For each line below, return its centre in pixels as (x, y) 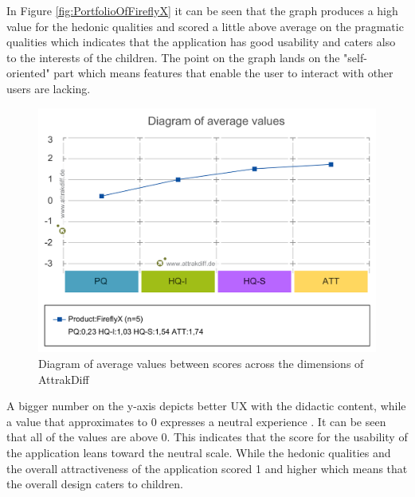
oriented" (28, 73)
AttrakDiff (64, 379)
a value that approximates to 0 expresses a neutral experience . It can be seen (196, 421)
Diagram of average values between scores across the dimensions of (201, 363)
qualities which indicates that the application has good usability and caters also (201, 42)
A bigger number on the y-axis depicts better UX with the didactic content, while (206, 406)
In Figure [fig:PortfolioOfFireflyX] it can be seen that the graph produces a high (202, 10)
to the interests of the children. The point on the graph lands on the (173, 57)
